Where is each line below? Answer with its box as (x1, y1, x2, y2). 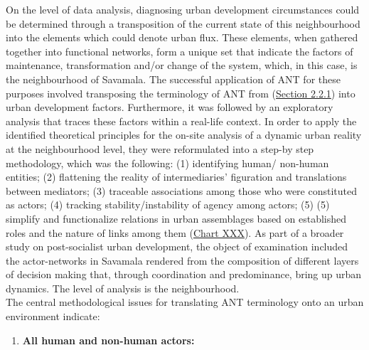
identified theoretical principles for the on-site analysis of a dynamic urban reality (6, 127, 362, 142)
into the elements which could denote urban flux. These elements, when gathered (6, 30, 358, 45)
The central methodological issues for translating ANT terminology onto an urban (6, 295, 364, 309)
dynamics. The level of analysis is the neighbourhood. (6, 280, 240, 295)
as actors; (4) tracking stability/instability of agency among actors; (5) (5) (6, 197, 330, 212)
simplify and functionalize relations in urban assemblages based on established (6, 211, 347, 226)
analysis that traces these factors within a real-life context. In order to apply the (6, 113, 357, 128)
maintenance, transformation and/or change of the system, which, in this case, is (6, 58, 358, 73)
